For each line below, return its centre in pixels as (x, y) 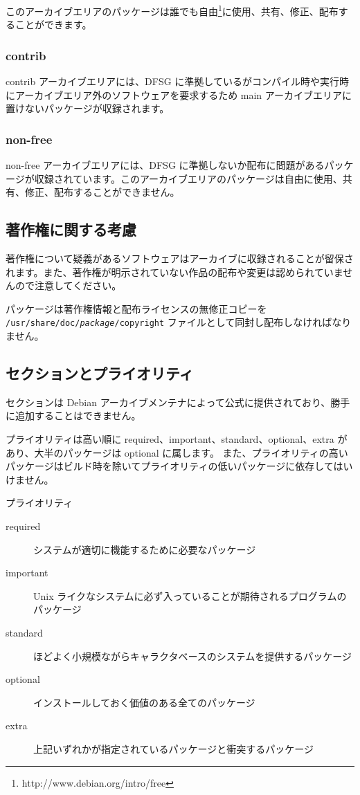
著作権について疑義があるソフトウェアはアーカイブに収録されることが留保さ (180, 258)
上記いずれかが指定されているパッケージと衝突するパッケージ (174, 748)
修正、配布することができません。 (102, 192)
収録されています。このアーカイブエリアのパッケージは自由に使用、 (188, 178)
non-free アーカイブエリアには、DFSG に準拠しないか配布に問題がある (165, 165)
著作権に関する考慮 (71, 229)
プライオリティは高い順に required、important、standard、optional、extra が (177, 439)
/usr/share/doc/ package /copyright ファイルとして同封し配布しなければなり (179, 322)
